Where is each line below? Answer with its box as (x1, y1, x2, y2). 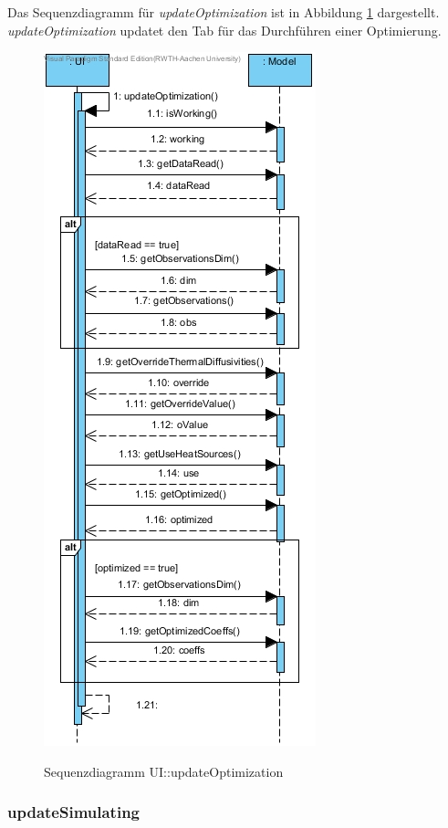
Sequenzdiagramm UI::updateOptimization (44, 761, 284, 781)
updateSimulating (7, 801, 140, 823)
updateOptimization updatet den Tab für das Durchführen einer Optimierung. (7, 20, 442, 39)
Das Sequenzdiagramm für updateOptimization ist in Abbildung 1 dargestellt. (7, 3, 440, 21)
